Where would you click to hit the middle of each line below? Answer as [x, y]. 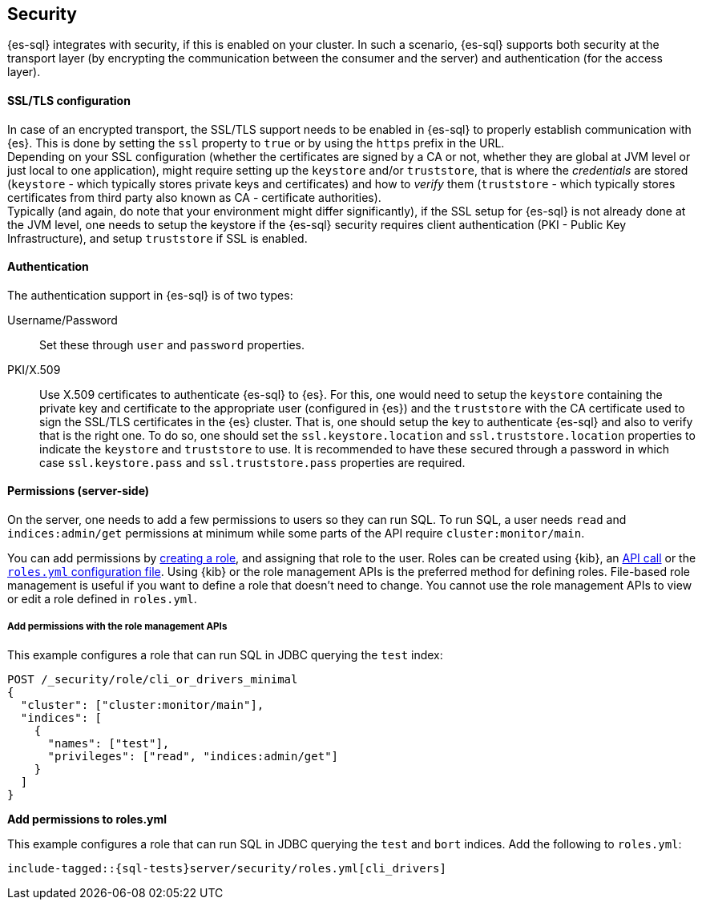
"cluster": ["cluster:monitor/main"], [142, 705]
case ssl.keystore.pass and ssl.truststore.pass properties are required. [252, 462]
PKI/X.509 [34, 369]
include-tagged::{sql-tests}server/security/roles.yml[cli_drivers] [227, 868]
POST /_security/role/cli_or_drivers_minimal [153, 679]
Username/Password [63, 320]
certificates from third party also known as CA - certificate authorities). [194, 197]
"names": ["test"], [109, 743]
